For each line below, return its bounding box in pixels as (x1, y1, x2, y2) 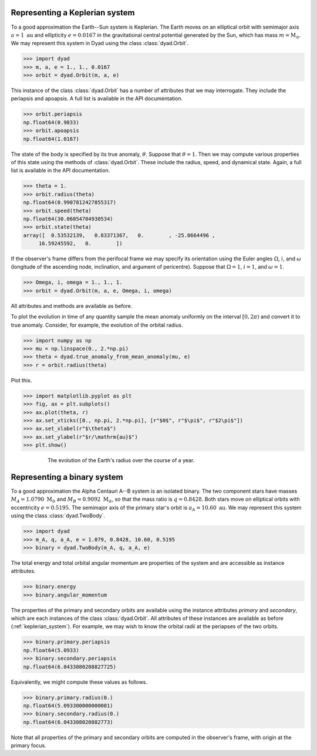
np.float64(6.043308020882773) (23, 718, 114, 726)
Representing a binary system (11, 472, 123, 482)
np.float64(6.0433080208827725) (23, 663, 117, 670)
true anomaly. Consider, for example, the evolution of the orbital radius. (11, 321, 183, 328)
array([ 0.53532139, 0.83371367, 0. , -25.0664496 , (23, 232, 215, 239)
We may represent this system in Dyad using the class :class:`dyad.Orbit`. (11, 40, 189, 47)
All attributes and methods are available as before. (11, 302, 133, 309)
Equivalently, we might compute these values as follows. (11, 678, 148, 686)
